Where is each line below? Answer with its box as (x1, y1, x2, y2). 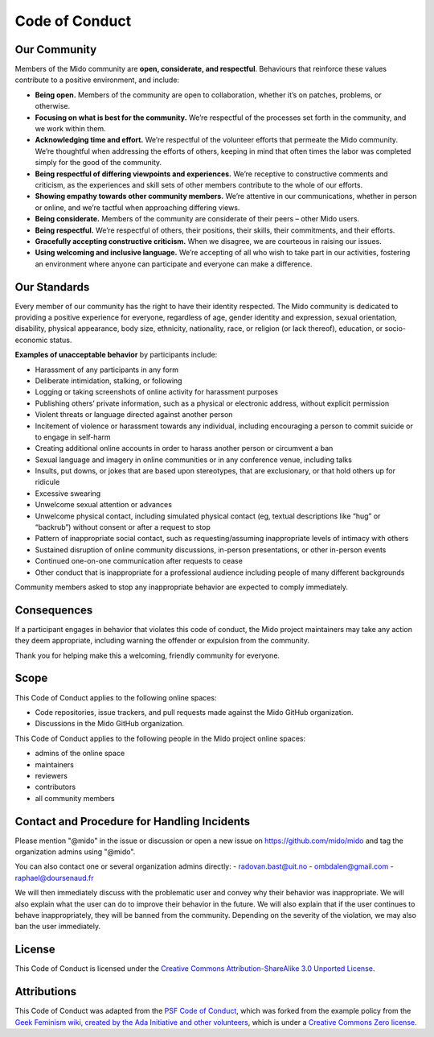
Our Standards (14, 280, 90, 294)
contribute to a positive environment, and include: (14, 75, 180, 85)
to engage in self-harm (35, 432, 112, 442)
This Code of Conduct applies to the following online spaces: (14, 692, 217, 702)
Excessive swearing (35, 488, 101, 498)
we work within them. (35, 124, 106, 134)
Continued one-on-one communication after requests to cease (35, 556, 243, 566)
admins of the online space (35, 749, 125, 758)
